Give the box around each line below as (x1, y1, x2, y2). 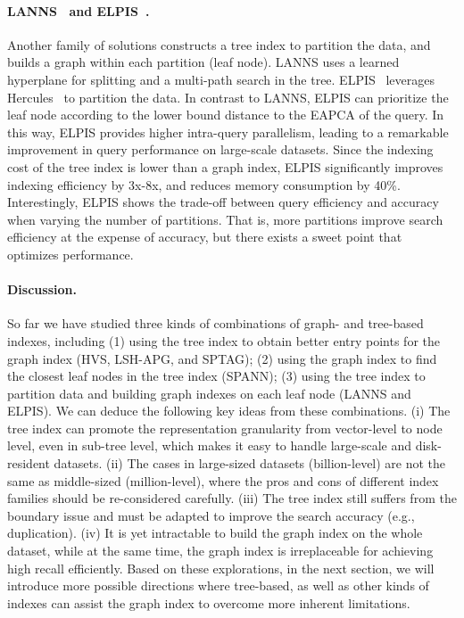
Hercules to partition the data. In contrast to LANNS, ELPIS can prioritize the (7, 87, 449, 106)
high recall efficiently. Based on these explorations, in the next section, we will (7, 558, 435, 577)
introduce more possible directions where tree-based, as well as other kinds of (7, 576, 429, 595)
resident (7, 454, 50, 473)
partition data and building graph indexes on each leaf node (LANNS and (7, 383, 411, 402)
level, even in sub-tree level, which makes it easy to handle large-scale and (7, 436, 411, 455)
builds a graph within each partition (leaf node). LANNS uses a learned (7, 53, 400, 71)
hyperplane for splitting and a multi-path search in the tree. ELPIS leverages (7, 70, 435, 88)
